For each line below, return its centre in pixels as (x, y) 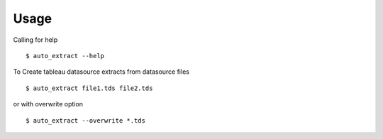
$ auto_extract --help (65, 56)
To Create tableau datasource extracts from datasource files (101, 72)
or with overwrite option (48, 104)
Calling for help (35, 40)
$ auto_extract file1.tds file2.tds (89, 88)
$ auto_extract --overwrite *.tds (85, 120)
